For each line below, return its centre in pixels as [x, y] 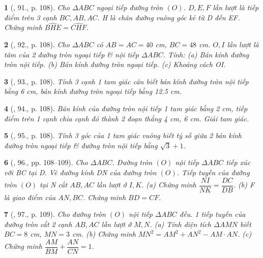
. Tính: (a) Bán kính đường [206, 54]
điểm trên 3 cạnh [31, 17]
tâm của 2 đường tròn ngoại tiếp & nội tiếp [71, 54]
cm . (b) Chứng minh [104, 234]
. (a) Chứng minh [169, 184]
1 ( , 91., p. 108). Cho [37, 7]
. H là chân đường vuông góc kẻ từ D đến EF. [169, 17]
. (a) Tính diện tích [180, 224]
